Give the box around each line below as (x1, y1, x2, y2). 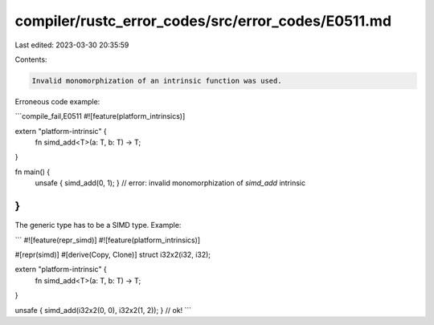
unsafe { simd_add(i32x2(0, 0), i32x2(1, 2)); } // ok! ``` (14, 305, 192, 315)
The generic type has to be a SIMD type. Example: (14, 221, 182, 230)
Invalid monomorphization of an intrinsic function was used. (31, 76, 282, 85)
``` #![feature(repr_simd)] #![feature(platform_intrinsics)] (14, 235, 201, 245)
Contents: (14, 55, 47, 64)
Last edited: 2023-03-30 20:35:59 (14, 40, 129, 50)
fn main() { (14, 167, 51, 177)
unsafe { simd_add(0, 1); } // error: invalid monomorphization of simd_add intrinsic (35, 178, 305, 188)
